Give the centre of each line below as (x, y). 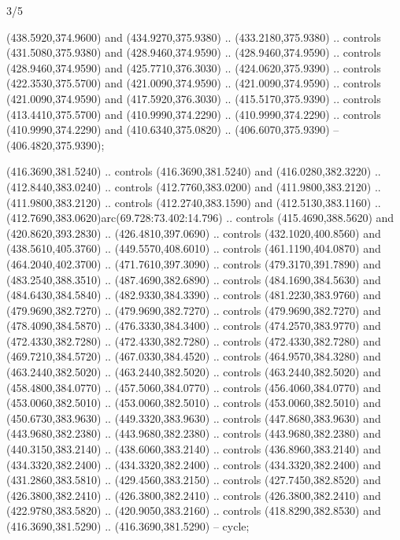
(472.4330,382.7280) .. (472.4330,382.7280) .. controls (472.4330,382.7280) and (194, 340)
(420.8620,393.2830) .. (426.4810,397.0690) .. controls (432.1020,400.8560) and (194, 233)
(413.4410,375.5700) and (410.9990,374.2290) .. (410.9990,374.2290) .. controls (194, 114)
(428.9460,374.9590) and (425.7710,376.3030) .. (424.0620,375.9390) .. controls (194, 67)
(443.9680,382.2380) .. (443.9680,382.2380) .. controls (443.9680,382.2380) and (194, 433)
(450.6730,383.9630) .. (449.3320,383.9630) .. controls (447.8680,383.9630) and (194, 418)
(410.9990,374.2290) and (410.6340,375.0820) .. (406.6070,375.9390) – (173, 129)
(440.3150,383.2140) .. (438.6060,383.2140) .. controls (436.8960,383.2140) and (194, 449)
